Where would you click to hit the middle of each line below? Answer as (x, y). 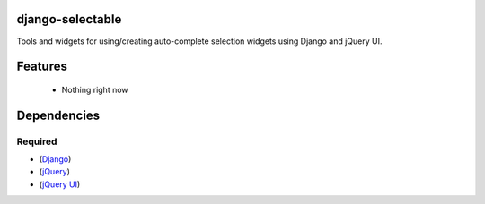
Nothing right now (95, 89)
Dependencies (58, 115)
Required (37, 141)
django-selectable (69, 19)
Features (42, 67)
